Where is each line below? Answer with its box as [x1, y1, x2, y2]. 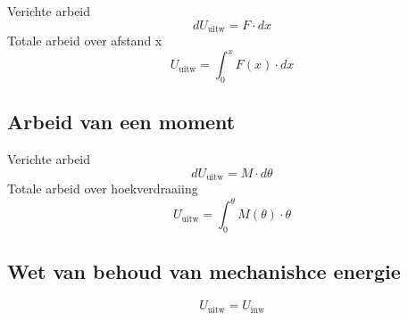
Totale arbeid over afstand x [7, 31, 162, 50]
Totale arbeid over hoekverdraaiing [7, 179, 198, 198]
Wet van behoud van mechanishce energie [7, 258, 401, 285]
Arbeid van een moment [7, 108, 236, 135]
